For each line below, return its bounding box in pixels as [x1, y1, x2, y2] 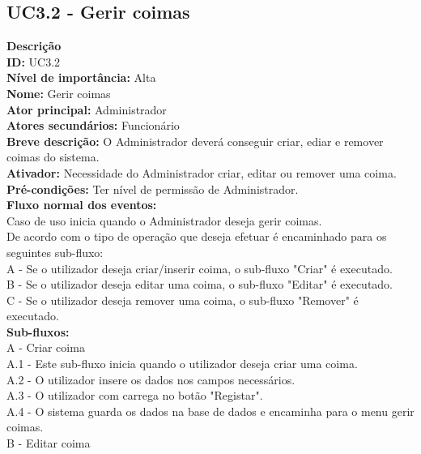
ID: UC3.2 [6, 53, 61, 70]
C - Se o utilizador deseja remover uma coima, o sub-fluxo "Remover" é [6, 291, 359, 308]
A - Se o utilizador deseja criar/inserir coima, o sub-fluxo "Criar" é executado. [6, 259, 393, 276]
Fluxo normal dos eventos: [6, 196, 157, 213]
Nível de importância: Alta [6, 69, 156, 86]
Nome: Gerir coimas [6, 84, 111, 101]
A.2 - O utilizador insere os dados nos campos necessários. [6, 370, 296, 388]
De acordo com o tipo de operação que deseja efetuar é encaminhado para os [6, 228, 387, 245]
